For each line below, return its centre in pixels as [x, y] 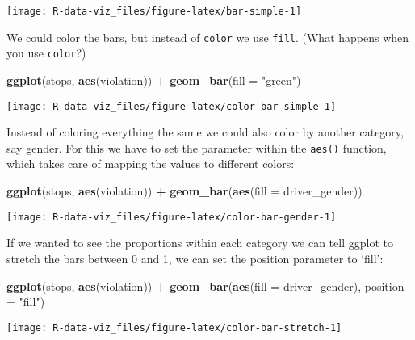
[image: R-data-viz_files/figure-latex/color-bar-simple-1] [172, 106]
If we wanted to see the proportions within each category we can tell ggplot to [200, 243]
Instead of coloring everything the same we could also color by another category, [205, 132]
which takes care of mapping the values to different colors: [151, 164]
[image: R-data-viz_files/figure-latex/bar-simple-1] [154, 11]
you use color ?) [46, 53]
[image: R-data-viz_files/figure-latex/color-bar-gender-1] [172, 217]
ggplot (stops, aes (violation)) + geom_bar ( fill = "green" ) [154, 80]
